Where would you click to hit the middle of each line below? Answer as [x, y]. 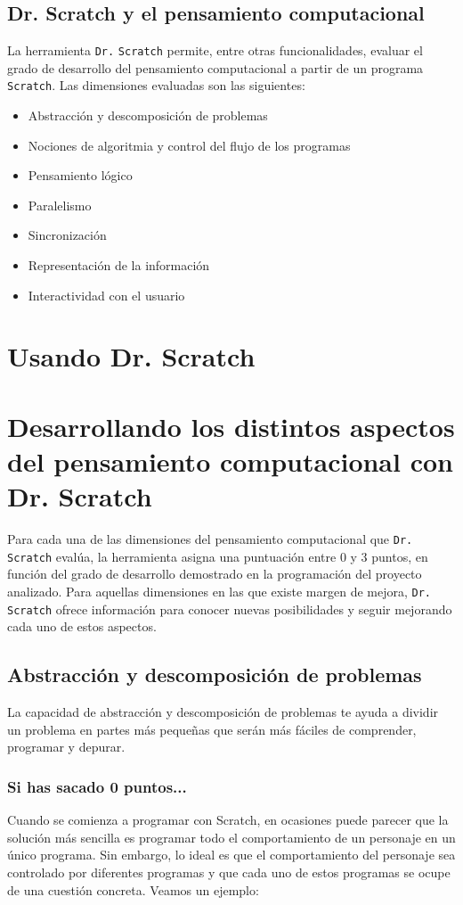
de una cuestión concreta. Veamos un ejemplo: [133, 889]
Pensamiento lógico [80, 175]
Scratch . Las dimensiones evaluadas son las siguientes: [156, 85]
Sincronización [67, 235]
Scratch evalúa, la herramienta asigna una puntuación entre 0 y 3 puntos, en [218, 556]
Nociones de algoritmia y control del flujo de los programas [189, 145]
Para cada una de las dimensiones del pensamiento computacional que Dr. [210, 539]
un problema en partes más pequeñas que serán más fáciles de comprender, [212, 729]
